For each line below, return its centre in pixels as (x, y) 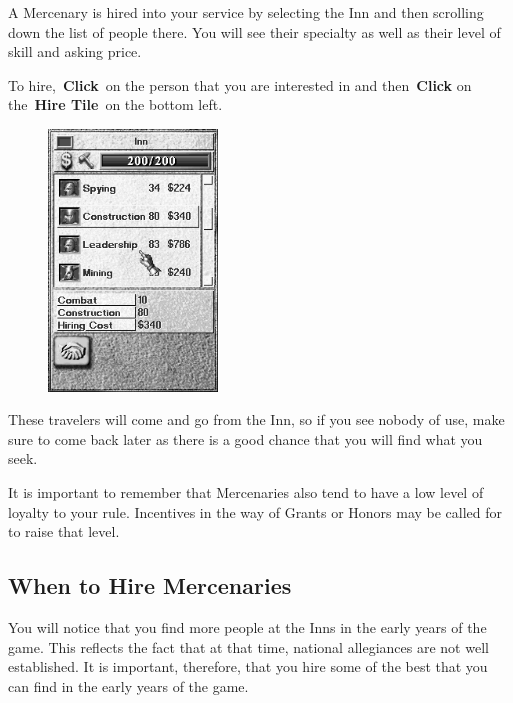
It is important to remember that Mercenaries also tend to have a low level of (246, 491)
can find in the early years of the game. (128, 685)
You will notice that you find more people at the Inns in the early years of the (247, 626)
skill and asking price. (75, 51)
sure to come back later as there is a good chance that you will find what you (245, 438)
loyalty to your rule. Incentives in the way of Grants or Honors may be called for (255, 511)
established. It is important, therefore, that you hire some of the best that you (248, 666)
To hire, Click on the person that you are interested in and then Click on (240, 84)
